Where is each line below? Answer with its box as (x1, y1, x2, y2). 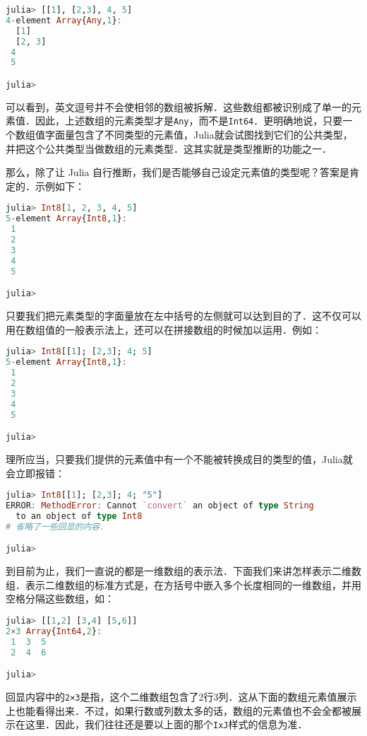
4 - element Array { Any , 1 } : (6, 15, 122, 25)
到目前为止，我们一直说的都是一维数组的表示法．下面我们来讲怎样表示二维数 (6, 563, 361, 578)
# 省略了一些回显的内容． (6, 521, 109, 532)
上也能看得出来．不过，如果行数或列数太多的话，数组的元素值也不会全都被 (6, 703, 351, 718)
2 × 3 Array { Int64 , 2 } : (6, 626, 102, 636)
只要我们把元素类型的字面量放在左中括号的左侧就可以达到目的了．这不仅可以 (6, 308, 361, 323)
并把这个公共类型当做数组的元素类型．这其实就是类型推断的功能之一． (6, 141, 332, 156)
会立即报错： (6, 465, 65, 480)
